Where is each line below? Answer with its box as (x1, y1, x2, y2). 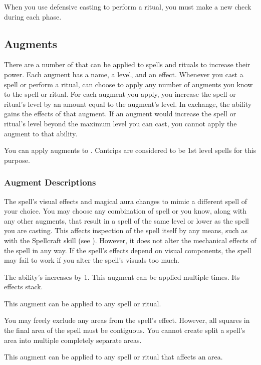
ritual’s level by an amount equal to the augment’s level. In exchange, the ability (4, 98, 252, 109)
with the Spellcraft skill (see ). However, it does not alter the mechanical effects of (4, 235, 256, 245)
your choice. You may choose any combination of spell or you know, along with (4, 206, 247, 216)
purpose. (4, 154, 30, 165)
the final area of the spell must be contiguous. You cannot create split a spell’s (4, 325, 245, 335)
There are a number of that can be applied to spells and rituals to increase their (4, 59, 250, 70)
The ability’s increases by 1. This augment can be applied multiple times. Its (4, 271, 240, 282)
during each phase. (4, 11, 62, 22)
